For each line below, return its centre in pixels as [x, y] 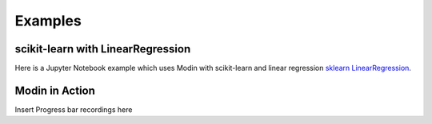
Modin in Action [55, 90]
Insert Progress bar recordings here [74, 109]
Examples [48, 21]
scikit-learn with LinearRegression [103, 49]
